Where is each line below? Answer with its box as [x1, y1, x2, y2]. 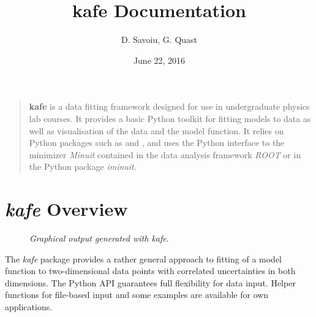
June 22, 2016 [133, 53, 186, 66]
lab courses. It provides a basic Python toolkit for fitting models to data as [29, 112, 311, 124]
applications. [5, 300, 53, 313]
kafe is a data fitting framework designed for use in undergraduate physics [29, 100, 310, 113]
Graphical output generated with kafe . [29, 232, 169, 244]
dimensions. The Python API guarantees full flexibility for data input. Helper [5, 276, 296, 289]
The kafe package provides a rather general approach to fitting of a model [5, 252, 282, 265]
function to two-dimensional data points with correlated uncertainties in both [5, 264, 296, 277]
